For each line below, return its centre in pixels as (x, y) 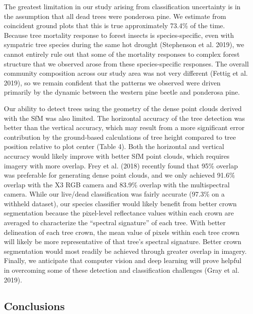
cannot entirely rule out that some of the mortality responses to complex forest (122, 54)
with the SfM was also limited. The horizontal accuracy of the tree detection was (125, 118)
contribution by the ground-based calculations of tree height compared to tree (120, 137)
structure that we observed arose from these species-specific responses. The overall (126, 63)
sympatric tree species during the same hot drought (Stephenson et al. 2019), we (124, 44)
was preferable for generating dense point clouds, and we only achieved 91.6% (119, 175)
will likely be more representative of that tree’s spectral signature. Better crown (123, 241)
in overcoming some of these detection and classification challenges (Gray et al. (122, 270)
